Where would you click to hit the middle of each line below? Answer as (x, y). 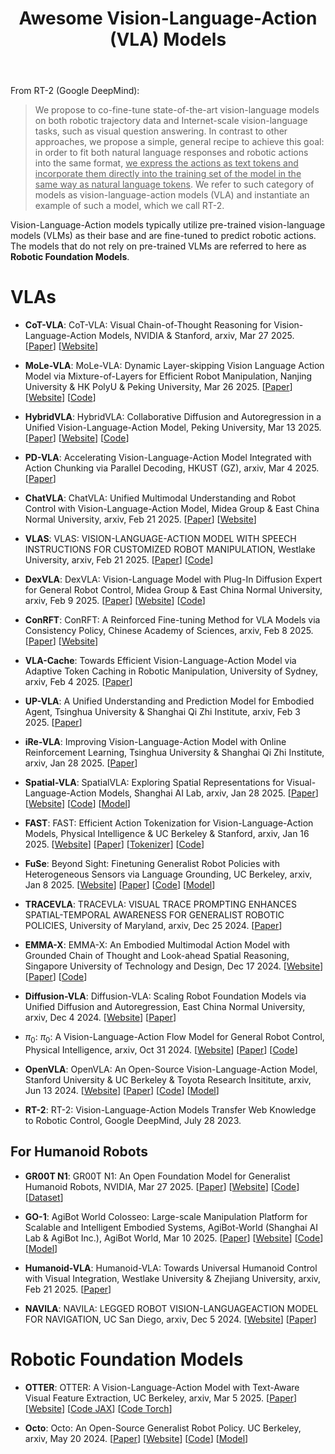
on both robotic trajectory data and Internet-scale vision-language (171, 121)
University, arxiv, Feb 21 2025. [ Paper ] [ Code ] (119, 560)
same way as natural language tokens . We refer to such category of (174, 184)
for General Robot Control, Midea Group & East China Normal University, (173, 590)
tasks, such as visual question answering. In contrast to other (161, 131)
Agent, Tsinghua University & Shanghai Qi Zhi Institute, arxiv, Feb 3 (162, 712)
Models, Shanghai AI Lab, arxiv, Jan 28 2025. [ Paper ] (208, 793)
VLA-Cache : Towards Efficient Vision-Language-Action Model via (160, 661)
